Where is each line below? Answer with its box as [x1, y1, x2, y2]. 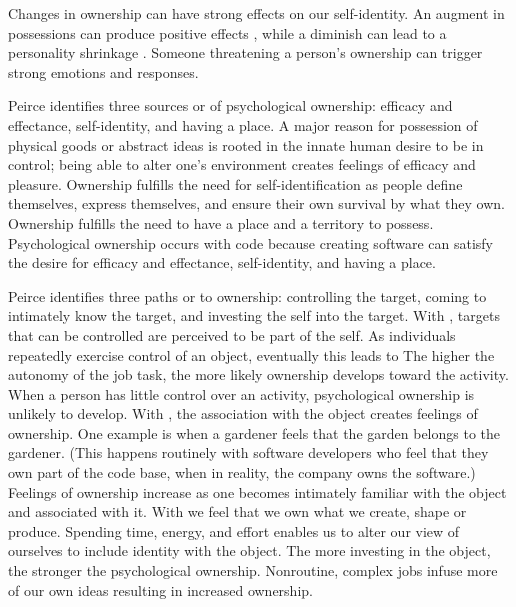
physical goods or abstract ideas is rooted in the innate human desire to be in [8, 134, 484, 155]
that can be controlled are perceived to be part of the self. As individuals [8, 324, 456, 345]
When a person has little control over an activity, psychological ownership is [8, 383, 475, 404]
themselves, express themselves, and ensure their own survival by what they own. [8, 193, 505, 214]
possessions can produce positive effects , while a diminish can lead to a [8, 22, 447, 43]
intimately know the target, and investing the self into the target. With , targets [8, 305, 500, 326]
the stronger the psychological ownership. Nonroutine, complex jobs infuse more [8, 560, 498, 581]
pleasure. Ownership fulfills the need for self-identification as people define [8, 173, 463, 194]
